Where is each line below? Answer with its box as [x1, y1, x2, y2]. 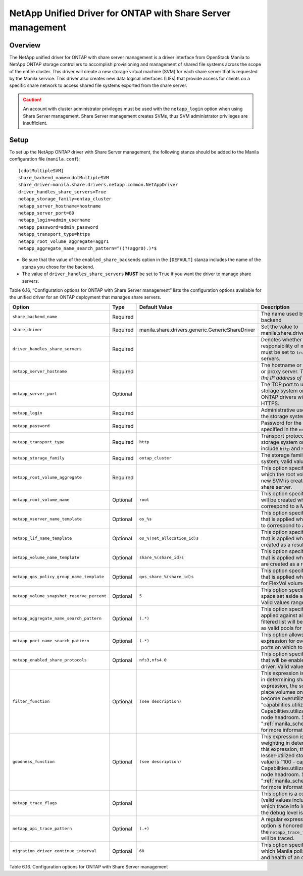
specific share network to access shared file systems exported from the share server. [9, 82, 188, 88]
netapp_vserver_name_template [12, 517, 82, 522]
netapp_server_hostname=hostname [18, 203, 101, 209]
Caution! [23, 96, 42, 102]
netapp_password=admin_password [18, 224, 98, 230]
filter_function [12, 699, 50, 704]
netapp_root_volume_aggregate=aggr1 [18, 238, 109, 244]
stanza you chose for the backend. [22, 264, 94, 270]
